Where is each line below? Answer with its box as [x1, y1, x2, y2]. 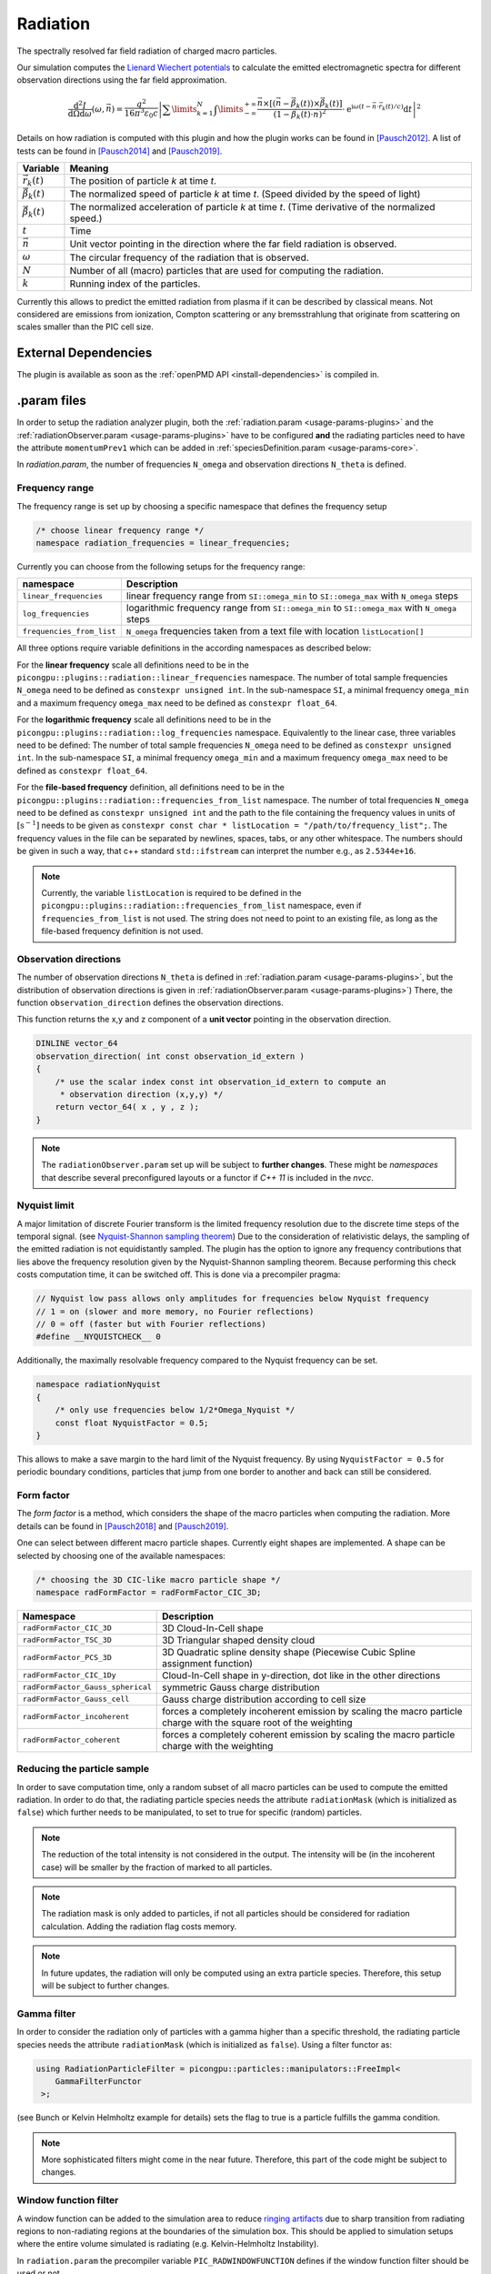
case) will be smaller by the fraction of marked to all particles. [41, 1861, 273, 1873]
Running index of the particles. [69, 277, 201, 290]
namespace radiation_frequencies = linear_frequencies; [35, 538, 291, 548]
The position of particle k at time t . [69, 175, 217, 187]
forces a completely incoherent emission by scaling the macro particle [162, 1705, 463, 1717]
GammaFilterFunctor [55, 2076, 143, 2087]
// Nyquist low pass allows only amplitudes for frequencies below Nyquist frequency [35, 1293, 429, 1304]
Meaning [69, 162, 109, 175]
